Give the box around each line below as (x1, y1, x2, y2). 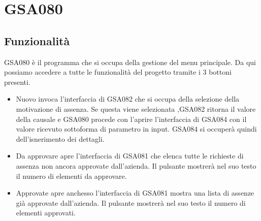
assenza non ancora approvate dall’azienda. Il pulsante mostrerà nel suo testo (16, 160, 256, 171)
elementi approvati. (16, 207, 76, 218)
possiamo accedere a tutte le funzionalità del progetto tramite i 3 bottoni (4, 67, 232, 77)
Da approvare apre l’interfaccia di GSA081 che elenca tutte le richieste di (16, 150, 244, 161)
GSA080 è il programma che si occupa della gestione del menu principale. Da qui (4, 56, 256, 67)
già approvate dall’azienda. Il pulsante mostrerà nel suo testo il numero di (16, 197, 246, 208)
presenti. (4, 76, 30, 87)
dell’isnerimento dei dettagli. (16, 133, 105, 144)
